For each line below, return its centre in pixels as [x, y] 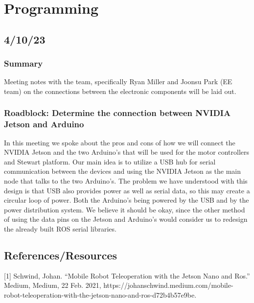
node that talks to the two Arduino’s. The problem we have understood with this [126, 181]
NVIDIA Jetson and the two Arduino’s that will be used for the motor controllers [127, 152]
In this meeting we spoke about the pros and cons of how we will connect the [120, 142]
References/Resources [60, 255]
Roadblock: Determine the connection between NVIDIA [117, 113]
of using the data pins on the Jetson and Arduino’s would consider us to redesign [126, 219]
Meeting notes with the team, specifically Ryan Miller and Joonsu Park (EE [118, 82]
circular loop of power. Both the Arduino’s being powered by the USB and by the [127, 200]
